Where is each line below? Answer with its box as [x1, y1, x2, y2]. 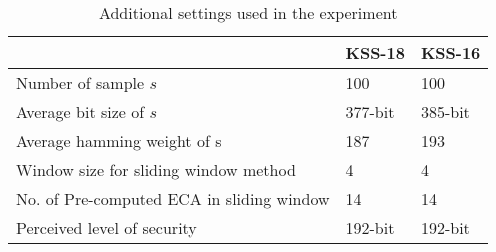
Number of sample [16, 71, 145, 94]
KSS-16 [420, 41, 481, 64]
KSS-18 [345, 41, 405, 64]
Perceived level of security [16, 216, 197, 239]
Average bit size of [16, 100, 145, 123]
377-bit [345, 100, 395, 123]
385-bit [420, 100, 470, 123]
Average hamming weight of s [16, 129, 222, 152]
